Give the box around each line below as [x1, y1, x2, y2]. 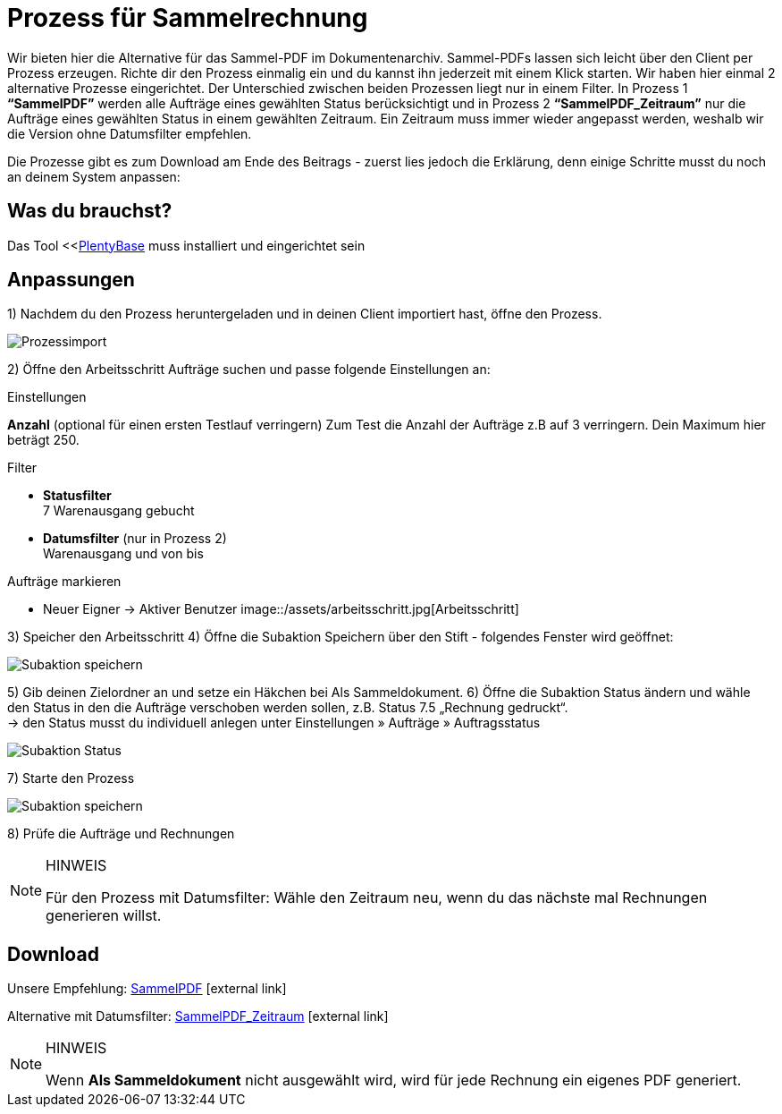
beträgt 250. [7, 432, 80, 448]
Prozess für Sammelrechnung [7, 3, 368, 33]
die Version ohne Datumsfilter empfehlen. [7, 125, 252, 141]
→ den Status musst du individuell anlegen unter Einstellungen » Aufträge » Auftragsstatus [7, 715, 541, 731]
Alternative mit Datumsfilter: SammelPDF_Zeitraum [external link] [7, 1008, 389, 1025]
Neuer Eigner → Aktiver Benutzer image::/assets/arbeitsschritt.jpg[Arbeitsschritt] [43, 601, 519, 617]
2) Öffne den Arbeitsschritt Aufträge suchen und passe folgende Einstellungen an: [7, 361, 491, 378]
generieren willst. [46, 906, 162, 925]
